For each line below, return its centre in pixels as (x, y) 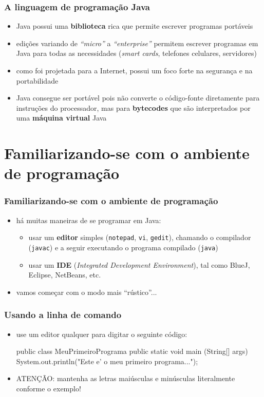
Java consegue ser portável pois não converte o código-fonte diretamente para (138, 98)
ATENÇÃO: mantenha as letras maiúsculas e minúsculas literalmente (126, 378)
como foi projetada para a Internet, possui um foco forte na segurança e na (134, 70)
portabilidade (37, 80)
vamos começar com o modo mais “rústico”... (87, 292)
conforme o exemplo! (49, 389)
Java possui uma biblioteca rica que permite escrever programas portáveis (135, 26)
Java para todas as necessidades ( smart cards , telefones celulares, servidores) (136, 53)
